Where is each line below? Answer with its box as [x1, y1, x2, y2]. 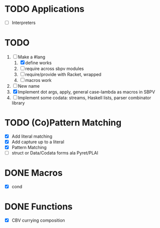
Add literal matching [11, 133, 52, 139]
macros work [25, 77, 52, 83]
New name [18, 83, 40, 89]
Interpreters [11, 20, 36, 25]
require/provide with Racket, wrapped [25, 71, 101, 77]
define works [25, 60, 52, 66]
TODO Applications [4, 3, 85, 15]
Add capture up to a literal [11, 139, 65, 145]
